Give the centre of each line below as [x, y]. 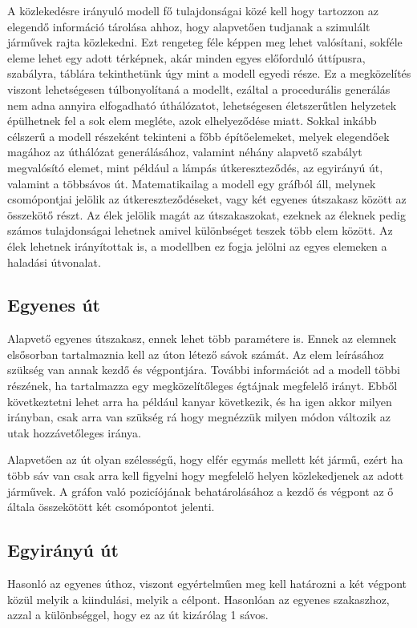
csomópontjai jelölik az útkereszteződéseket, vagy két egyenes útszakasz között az [207, 199]
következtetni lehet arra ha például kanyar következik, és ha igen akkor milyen [200, 401]
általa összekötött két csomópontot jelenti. [111, 507]
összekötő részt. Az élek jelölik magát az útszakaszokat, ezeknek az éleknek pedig [206, 214]
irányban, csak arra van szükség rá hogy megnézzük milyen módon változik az [199, 417]
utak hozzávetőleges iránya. [74, 432]
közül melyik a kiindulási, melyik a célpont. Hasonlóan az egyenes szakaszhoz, [198, 599]
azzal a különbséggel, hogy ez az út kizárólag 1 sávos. [138, 615]
